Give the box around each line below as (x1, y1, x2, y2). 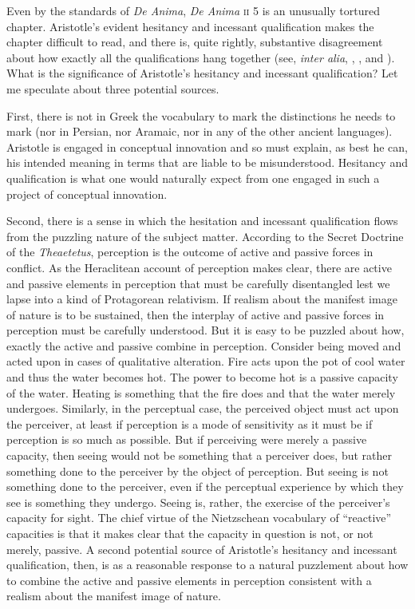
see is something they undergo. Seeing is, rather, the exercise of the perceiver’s (6, 493, 390, 510)
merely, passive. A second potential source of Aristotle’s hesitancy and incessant (6, 540, 397, 557)
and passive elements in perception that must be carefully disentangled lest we (6, 275, 390, 291)
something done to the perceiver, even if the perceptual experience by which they (6, 478, 404, 495)
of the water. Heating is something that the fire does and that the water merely (6, 384, 396, 401)
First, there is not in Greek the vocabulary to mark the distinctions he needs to (6, 107, 396, 124)
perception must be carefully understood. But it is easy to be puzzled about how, (6, 322, 405, 338)
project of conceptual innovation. (6, 185, 168, 202)
